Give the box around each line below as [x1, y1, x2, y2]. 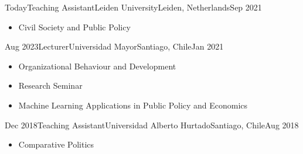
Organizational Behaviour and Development [18, 60, 176, 72]
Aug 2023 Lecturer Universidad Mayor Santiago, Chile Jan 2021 [5, 40, 224, 52]
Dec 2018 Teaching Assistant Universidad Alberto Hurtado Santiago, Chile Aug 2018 [5, 118, 299, 131]
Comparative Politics [18, 138, 94, 150]
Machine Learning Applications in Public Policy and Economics [18, 99, 248, 111]
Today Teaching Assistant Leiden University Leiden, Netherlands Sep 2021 [5, 1, 262, 13]
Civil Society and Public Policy [18, 20, 131, 33]
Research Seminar [18, 79, 83, 92]
